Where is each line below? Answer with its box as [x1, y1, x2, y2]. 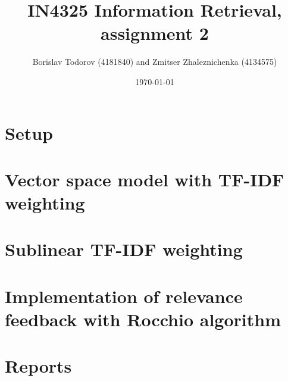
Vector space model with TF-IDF [5, 167, 284, 191]
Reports [5, 354, 72, 378]
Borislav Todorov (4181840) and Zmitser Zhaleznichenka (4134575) [32, 55, 277, 68]
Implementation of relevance [5, 283, 243, 308]
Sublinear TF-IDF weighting [5, 237, 243, 261]
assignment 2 [101, 21, 209, 45]
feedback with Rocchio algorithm [5, 307, 281, 331]
